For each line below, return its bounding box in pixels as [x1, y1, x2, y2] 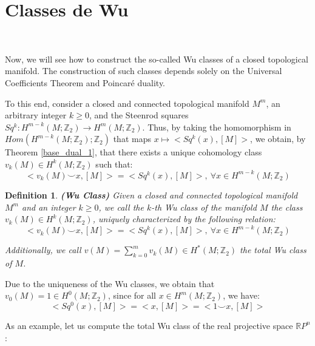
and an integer [21, 200, 76, 213]
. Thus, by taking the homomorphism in [142, 120, 291, 133]
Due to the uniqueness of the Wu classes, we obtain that [5, 277, 215, 290]
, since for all [107, 289, 157, 302]
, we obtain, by [250, 132, 306, 145]
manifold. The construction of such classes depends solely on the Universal [5, 64, 282, 77]
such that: [95, 157, 133, 170]
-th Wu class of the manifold [151, 200, 257, 213]
